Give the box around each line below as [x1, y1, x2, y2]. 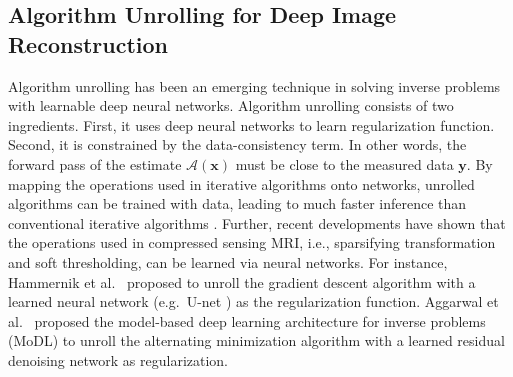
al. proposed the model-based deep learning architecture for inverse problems [8, 310, 486, 331]
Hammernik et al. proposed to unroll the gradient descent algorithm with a [8, 271, 476, 292]
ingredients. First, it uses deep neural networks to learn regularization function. [8, 114, 495, 135]
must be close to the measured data [235, 153, 454, 174]
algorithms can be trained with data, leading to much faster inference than [8, 193, 467, 214]
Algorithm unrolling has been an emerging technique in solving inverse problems [8, 75, 501, 96]
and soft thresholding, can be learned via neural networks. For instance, [8, 251, 448, 272]
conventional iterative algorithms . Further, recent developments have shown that [8, 212, 506, 233]
